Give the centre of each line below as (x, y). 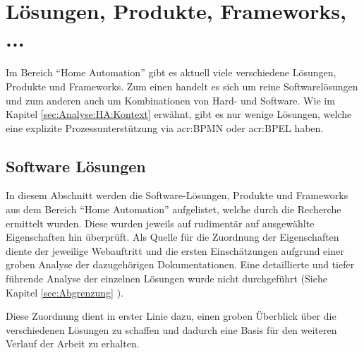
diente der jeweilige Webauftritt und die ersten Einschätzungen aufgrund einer (175, 250)
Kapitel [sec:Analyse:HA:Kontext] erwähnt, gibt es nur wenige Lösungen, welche (179, 114)
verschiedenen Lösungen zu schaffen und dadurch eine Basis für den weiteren (171, 329)
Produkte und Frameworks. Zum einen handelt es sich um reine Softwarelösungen (182, 86)
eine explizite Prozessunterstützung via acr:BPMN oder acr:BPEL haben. (165, 127)
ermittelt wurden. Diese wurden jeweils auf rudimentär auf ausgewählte (160, 223)
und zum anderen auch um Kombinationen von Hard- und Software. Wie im (170, 100)
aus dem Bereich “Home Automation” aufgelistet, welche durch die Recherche (174, 209)
